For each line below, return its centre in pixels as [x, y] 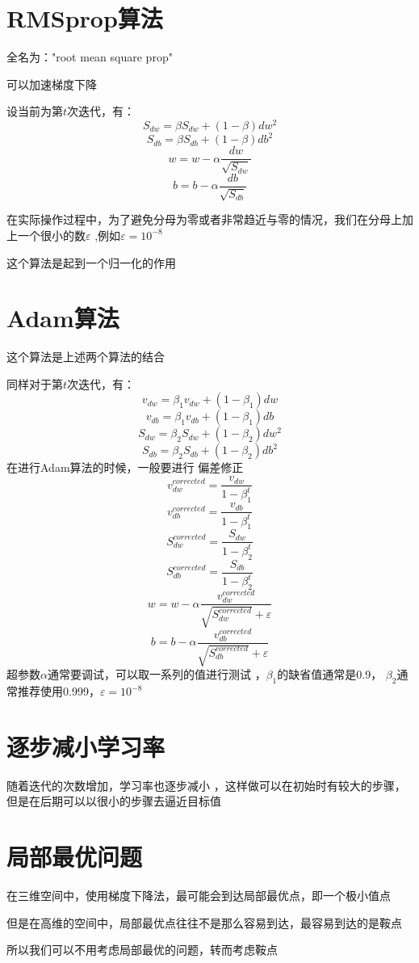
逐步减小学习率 [86, 746]
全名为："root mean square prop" [90, 57]
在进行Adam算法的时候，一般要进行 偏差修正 [125, 467]
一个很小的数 [51, 235]
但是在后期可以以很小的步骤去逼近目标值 [114, 801]
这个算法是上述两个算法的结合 [86, 357]
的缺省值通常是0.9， [330, 674]
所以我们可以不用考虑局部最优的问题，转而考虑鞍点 [142, 950]
